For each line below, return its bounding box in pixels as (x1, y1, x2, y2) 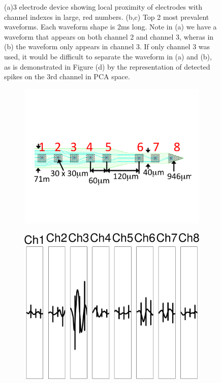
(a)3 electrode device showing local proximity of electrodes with (4, 2, 202, 12)
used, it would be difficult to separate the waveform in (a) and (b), (4, 51, 212, 61)
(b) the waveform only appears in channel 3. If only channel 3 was (4, 41, 210, 52)
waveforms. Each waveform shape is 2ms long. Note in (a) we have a (4, 21, 217, 32)
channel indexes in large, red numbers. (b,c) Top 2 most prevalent (4, 11, 209, 22)
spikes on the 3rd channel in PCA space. (4, 71, 130, 82)
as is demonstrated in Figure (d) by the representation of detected (4, 61, 210, 72)
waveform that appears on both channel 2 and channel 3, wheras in (4, 31, 214, 42)
